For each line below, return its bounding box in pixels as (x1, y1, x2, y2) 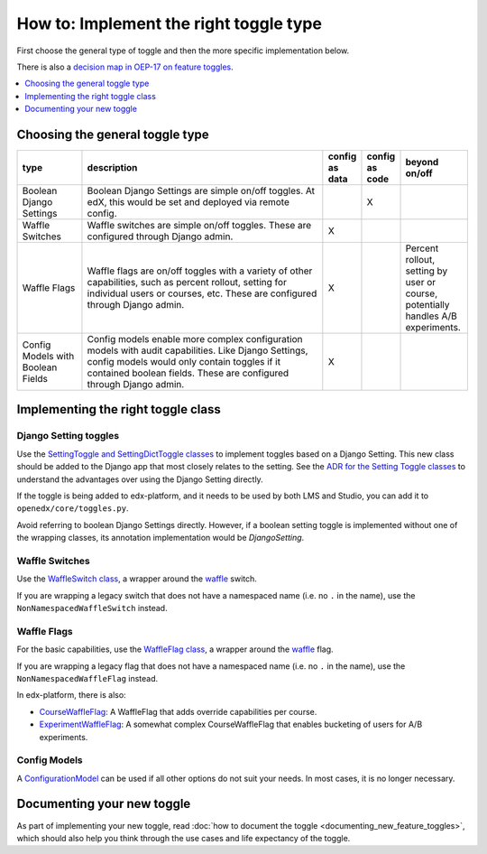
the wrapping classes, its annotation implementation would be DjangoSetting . (16, 533, 305, 543)
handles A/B (405, 310, 457, 322)
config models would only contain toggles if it (87, 356, 281, 368)
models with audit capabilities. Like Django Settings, (87, 344, 308, 357)
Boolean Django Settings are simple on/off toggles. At (87, 185, 316, 198)
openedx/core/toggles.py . (16, 503, 129, 514)
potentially (405, 299, 450, 311)
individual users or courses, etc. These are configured (87, 287, 317, 300)
